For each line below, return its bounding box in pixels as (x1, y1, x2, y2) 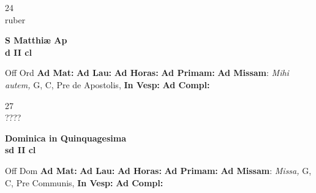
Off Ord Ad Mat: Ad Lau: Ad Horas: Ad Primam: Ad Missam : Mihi (5, 66, 289, 79)
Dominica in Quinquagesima (5, 131, 127, 144)
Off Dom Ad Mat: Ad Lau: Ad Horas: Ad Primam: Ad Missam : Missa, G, (5, 164, 312, 176)
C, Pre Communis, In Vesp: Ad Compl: (5, 176, 164, 189)
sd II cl (5, 143, 36, 156)
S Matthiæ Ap (5, 34, 67, 47)
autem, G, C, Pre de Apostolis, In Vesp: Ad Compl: (5, 78, 210, 91)
